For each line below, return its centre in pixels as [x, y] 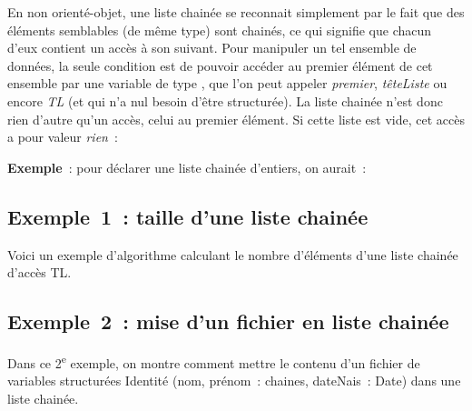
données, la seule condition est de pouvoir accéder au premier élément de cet [220, 65]
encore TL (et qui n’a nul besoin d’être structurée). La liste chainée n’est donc [225, 100]
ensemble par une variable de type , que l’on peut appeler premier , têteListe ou [227, 83]
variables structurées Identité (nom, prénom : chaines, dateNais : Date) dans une [234, 381]
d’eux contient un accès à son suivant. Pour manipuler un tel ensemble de [212, 48]
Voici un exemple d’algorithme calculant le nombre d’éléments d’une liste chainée [233, 254]
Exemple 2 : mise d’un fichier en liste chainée [228, 321]
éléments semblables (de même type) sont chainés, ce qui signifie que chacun [220, 30]
